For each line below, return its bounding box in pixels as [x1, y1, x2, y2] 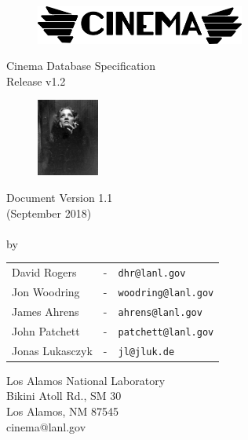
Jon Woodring [12, 284, 80, 300]
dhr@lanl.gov [118, 268, 186, 280]
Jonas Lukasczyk [12, 342, 93, 358]
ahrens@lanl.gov [118, 306, 202, 318]
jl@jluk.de [118, 346, 175, 357]
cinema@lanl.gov [6, 418, 86, 434]
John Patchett [12, 322, 80, 339]
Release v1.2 [6, 72, 66, 89]
